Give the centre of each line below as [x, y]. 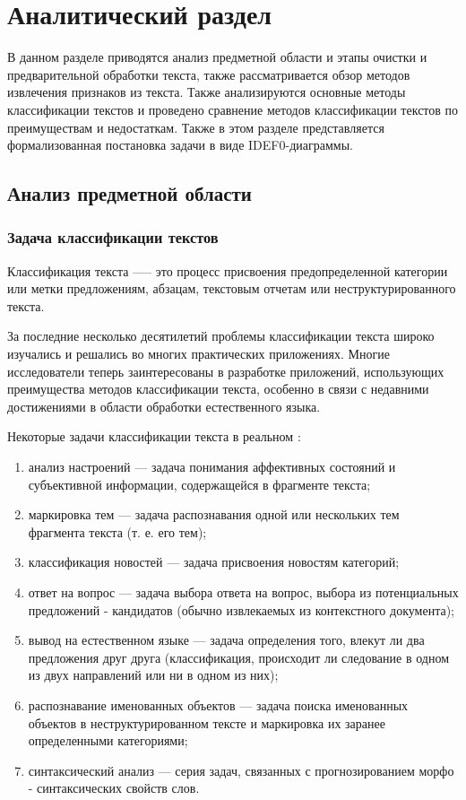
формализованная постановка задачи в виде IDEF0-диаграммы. [180, 145]
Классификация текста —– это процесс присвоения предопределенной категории [228, 270]
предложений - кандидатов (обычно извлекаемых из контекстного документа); [241, 609]
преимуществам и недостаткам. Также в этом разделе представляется [196, 127]
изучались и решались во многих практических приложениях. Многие [198, 354]
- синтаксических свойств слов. [114, 788]
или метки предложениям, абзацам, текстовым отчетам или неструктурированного [232, 288]
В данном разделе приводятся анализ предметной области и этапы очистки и [217, 57]
